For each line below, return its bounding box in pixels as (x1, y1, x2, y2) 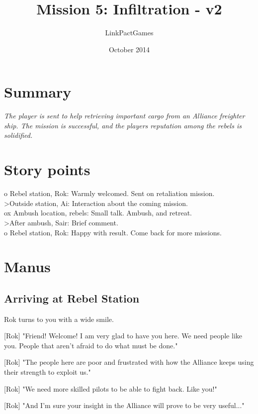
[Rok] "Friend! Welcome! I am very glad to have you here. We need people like (4, 330, 242, 341)
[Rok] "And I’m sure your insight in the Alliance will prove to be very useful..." (4, 400, 245, 411)
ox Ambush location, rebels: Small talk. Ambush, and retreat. (4, 207, 192, 218)
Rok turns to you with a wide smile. (4, 313, 114, 324)
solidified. (4, 130, 33, 140)
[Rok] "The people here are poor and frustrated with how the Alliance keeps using (4, 357, 254, 367)
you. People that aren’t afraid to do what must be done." (4, 340, 178, 350)
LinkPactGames (105, 27, 154, 38)
